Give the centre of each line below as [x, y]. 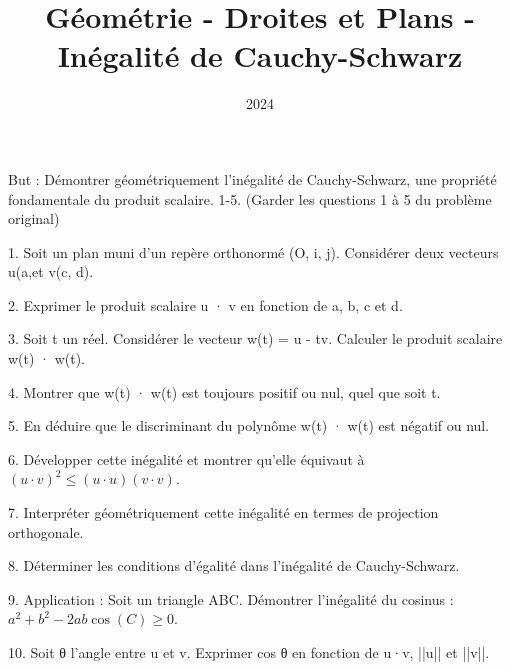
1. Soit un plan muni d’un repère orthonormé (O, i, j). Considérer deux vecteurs [253, 251]
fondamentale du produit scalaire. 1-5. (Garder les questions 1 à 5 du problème [250, 198]
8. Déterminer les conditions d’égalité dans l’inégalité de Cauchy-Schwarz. [234, 565]
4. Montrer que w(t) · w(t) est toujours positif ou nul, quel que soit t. [224, 391]
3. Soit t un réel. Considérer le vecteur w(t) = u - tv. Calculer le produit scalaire [255, 338]
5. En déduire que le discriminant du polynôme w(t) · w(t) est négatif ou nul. [249, 425]
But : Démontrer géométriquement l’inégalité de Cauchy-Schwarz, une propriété [252, 178]
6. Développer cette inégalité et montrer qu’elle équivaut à [186, 458]
